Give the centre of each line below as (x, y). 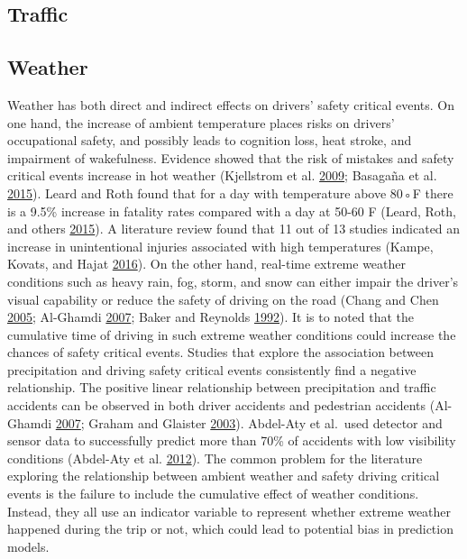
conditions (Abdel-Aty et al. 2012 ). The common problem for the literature (215, 458)
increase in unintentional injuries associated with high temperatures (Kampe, (220, 246)
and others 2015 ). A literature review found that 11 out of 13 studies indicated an (234, 229)
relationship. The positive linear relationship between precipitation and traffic (222, 387)
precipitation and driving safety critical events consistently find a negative (212, 369)
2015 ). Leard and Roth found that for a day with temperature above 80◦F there (230, 192)
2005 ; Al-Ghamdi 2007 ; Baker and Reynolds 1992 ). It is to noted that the (211, 317)
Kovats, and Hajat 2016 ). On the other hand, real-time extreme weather (206, 264)
